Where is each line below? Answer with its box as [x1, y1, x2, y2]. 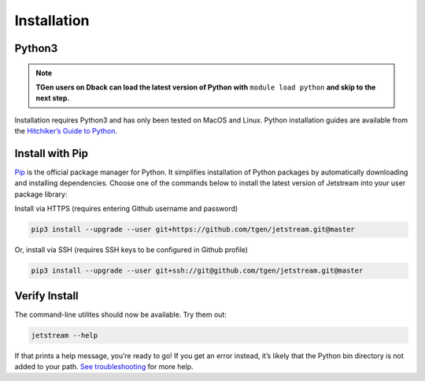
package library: [14, 189, 68, 199]
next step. [35, 93, 70, 103]
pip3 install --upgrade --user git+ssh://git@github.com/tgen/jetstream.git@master [31, 266, 364, 275]
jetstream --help [31, 331, 98, 339]
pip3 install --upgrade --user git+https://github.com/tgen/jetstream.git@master [31, 225, 356, 234]
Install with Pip [14, 146, 88, 160]
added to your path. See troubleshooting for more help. [14, 362, 194, 372]
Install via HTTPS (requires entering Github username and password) [14, 204, 238, 214]
